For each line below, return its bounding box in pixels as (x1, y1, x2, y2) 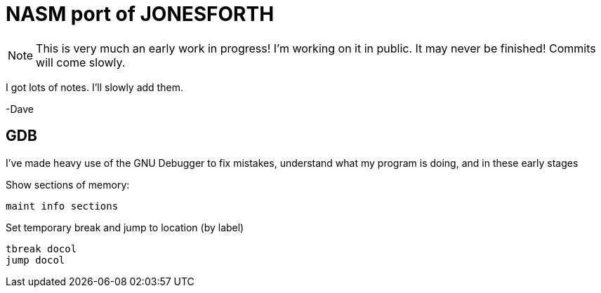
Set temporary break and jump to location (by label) (6, 221, 244, 233)
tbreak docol (6, 243, 77, 254)
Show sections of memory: (6, 178, 130, 191)
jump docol (6, 254, 65, 266)
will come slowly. (36, 55, 126, 69)
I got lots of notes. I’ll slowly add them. (6, 81, 183, 93)
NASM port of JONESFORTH (6, 2, 275, 26)
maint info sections (6, 200, 119, 212)
